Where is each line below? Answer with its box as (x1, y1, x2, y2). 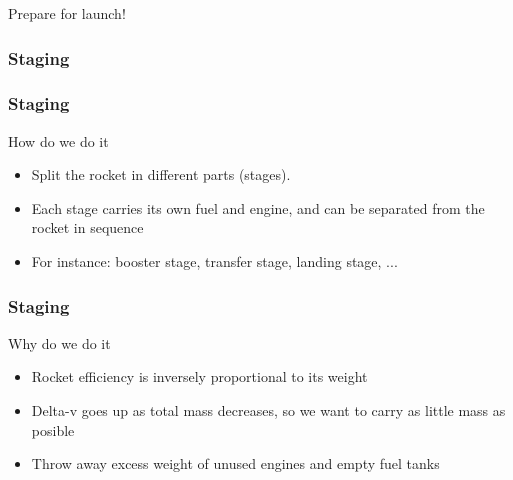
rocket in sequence (31, 217, 144, 238)
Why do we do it (8, 332, 111, 353)
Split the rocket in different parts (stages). (31, 164, 291, 185)
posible (31, 419, 75, 440)
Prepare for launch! (8, 3, 126, 23)
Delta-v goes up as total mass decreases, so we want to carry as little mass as (31, 400, 506, 421)
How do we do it (8, 130, 109, 151)
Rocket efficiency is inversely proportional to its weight (31, 366, 368, 387)
